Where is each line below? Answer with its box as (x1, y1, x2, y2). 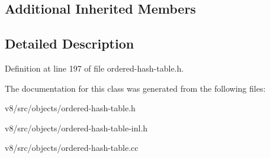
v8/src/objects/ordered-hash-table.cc (5, 141, 139, 154)
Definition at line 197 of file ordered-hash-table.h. (5, 62, 184, 74)
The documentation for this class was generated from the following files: (5, 82, 266, 94)
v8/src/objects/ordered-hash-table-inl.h (5, 121, 148, 134)
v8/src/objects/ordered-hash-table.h (5, 102, 136, 114)
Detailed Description (5, 34, 134, 53)
